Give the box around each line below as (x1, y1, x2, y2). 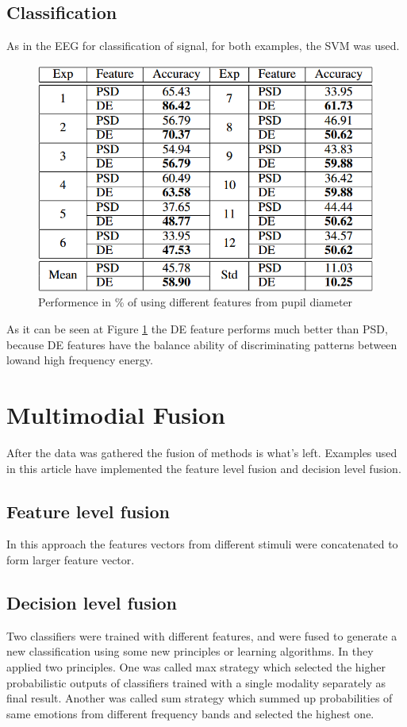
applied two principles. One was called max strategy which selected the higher (6, 658, 386, 675)
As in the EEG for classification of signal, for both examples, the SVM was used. (6, 37, 400, 54)
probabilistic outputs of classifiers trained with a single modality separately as (6, 674, 386, 690)
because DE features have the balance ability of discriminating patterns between (6, 336, 397, 352)
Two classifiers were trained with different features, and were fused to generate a (6, 627, 397, 644)
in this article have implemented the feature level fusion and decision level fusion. (6, 460, 401, 476)
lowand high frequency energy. (6, 352, 153, 368)
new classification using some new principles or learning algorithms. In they (6, 643, 374, 660)
